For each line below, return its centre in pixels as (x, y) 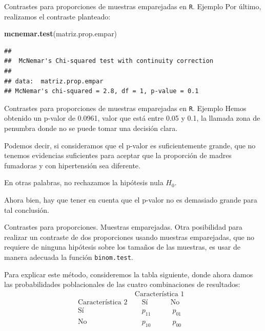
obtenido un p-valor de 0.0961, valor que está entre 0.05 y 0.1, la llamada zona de (132, 118)
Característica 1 (159, 294)
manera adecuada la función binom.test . (69, 257)
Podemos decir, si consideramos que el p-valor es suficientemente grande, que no (130, 145)
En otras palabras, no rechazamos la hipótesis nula (84, 182)
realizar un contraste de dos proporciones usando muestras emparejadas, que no (129, 237)
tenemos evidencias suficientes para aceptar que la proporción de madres (118, 155)
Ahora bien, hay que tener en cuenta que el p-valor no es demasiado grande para (131, 200)
